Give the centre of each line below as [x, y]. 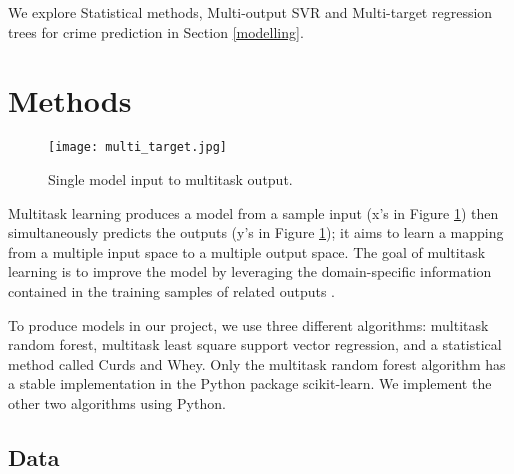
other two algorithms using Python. [117, 402]
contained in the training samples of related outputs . [172, 290]
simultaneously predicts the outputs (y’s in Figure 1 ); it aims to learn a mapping [256, 232]
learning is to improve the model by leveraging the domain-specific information [250, 271]
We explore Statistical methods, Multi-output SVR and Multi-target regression [250, 12]
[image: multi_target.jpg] [137, 147]
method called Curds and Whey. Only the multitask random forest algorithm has [257, 363]
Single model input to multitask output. [170, 178]
